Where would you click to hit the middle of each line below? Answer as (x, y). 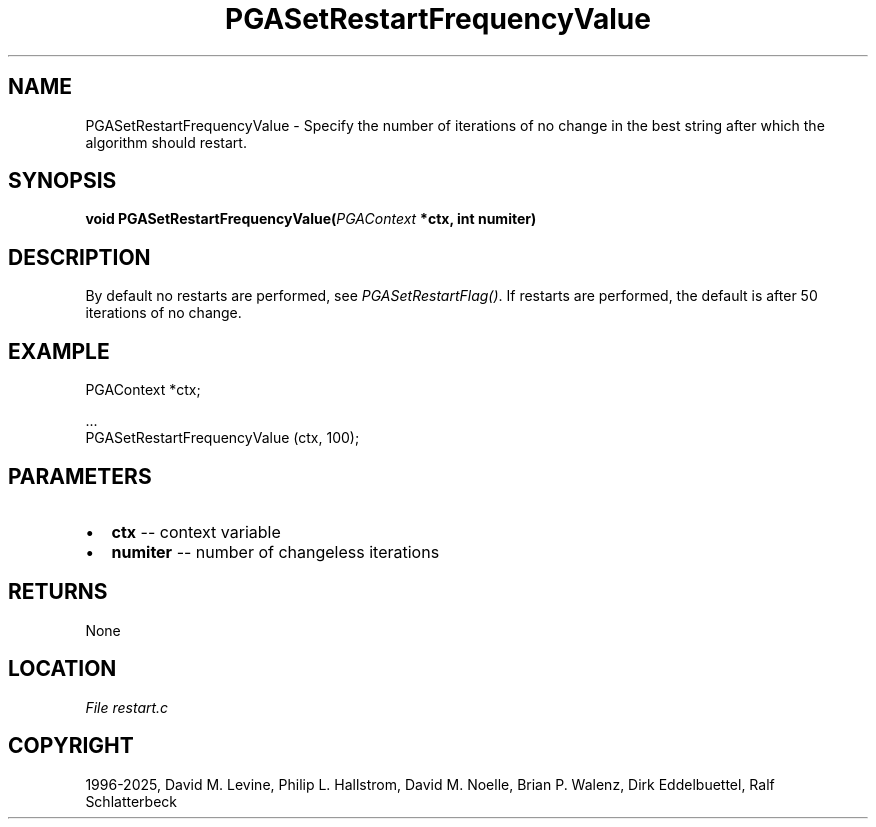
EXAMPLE (59, 351)
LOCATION (62, 669)
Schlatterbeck (131, 801)
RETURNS (58, 592)
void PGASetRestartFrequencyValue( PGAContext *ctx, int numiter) (311, 219)
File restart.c (127, 707)
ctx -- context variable (196, 531)
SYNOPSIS (62, 181)
